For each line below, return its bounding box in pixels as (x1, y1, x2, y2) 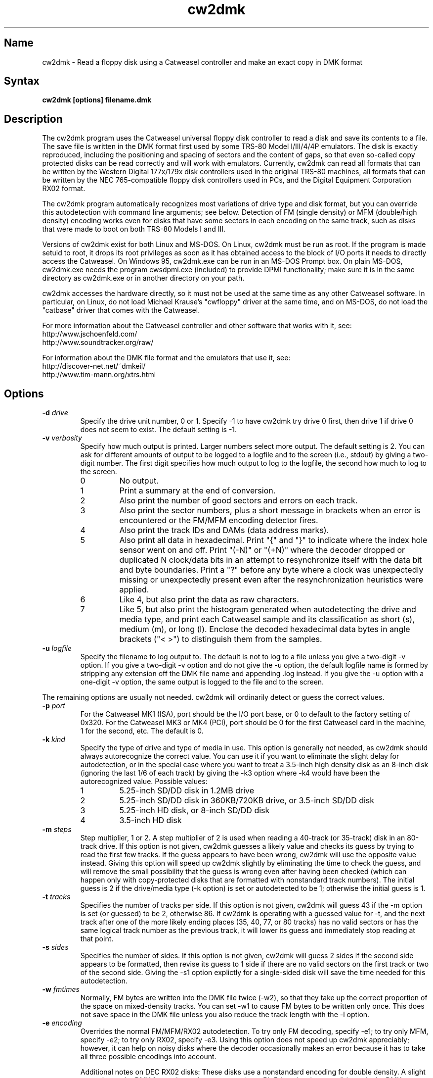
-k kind (42, 735, 65, 744)
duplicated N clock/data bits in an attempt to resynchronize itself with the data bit (119, 555, 422, 565)
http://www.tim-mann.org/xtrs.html (42, 370, 156, 379)
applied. (119, 585, 149, 595)
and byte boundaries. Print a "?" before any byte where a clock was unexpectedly (119, 565, 424, 575)
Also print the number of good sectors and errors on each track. (119, 495, 358, 506)
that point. (80, 934, 114, 943)
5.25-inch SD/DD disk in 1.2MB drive (119, 785, 255, 796)
